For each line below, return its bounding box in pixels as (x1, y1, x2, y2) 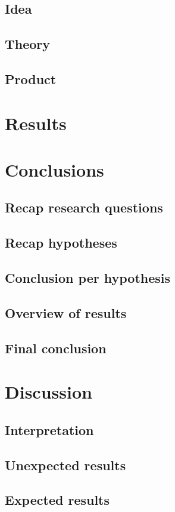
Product (5, 69, 57, 88)
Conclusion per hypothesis (5, 269, 171, 287)
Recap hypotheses (5, 233, 117, 252)
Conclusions (5, 157, 104, 181)
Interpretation (5, 420, 94, 439)
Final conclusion (5, 338, 107, 357)
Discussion (5, 380, 92, 404)
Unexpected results (5, 455, 126, 474)
